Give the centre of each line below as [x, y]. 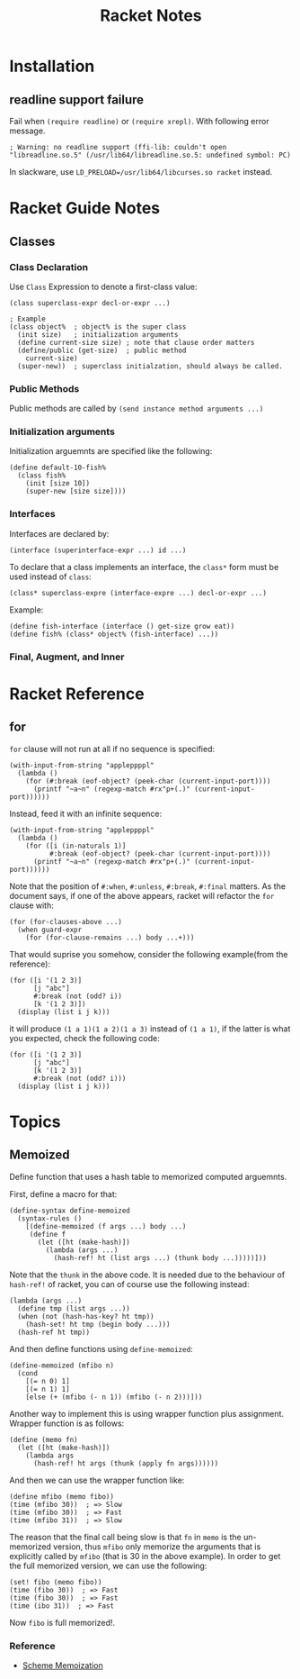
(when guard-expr [50, 930]
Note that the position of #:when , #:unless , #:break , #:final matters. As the [147, 886]
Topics [35, 1121]
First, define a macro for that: [63, 1193]
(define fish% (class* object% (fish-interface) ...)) [114, 634]
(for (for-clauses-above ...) [66, 921]
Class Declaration [49, 267]
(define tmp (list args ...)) [74, 1308]
